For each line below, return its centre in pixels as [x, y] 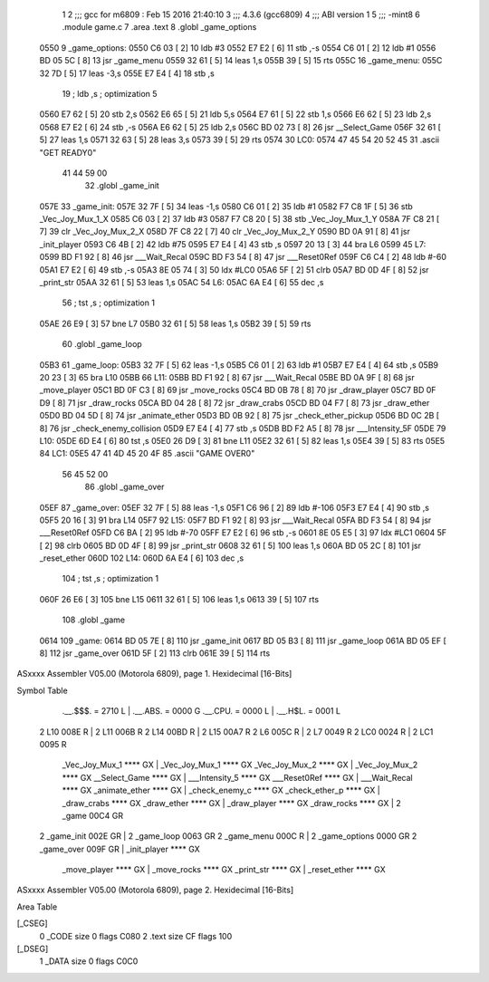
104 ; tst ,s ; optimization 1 [110, 579]
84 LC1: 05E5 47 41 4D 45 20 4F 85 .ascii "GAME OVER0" [147, 454]
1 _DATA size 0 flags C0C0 [89, 961]
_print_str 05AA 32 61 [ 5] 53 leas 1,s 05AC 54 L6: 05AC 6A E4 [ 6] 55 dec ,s [182, 283]
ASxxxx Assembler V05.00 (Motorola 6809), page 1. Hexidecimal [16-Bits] [154, 674]
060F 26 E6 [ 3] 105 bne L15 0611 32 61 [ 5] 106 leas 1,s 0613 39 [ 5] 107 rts [179, 599]
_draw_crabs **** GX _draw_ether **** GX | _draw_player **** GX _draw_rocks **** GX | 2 [232, 803]
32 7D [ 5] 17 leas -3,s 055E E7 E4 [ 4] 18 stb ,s [127, 73]
